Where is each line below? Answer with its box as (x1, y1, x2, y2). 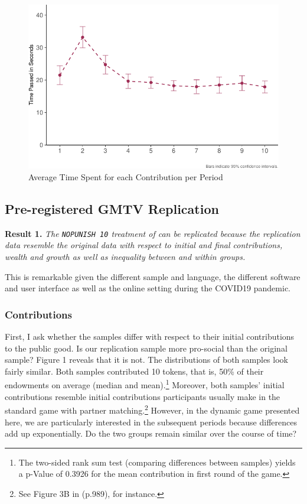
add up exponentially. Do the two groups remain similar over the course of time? (5, 427, 297, 440)
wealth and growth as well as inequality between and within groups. (5, 251, 246, 263)
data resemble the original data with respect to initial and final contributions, (5, 239, 283, 251)
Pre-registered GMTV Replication (5, 200, 219, 217)
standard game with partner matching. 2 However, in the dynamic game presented (5, 402, 300, 416)
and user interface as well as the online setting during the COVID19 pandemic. (5, 282, 290, 294)
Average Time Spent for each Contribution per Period (28, 171, 223, 183)
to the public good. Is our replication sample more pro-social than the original (5, 342, 288, 354)
